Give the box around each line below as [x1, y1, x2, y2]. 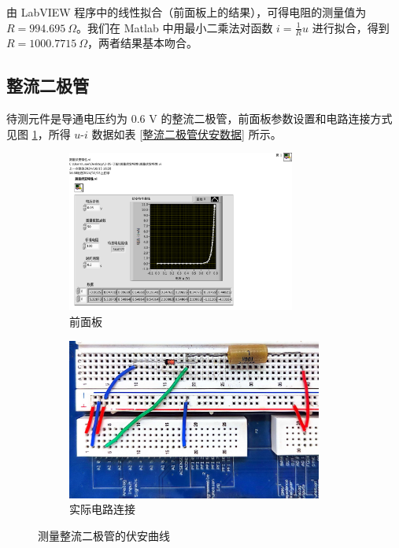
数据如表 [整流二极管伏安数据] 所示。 [91, 125, 282, 142]
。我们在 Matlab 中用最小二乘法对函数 [76, 19, 273, 35]
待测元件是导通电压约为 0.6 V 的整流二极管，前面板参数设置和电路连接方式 [6, 110, 393, 127]
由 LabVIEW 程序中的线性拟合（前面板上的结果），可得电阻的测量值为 [6, 4, 367, 20]
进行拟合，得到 [312, 19, 390, 35]
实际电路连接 [69, 501, 135, 517]
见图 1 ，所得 [6, 125, 71, 142]
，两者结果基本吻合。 [87, 35, 198, 51]
